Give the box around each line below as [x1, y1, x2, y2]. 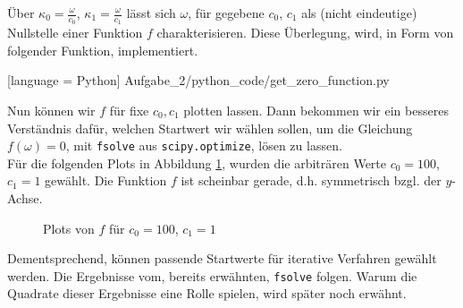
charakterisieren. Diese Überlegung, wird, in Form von [156, 23, 454, 42]
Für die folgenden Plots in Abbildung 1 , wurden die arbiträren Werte [7, 153, 386, 172]
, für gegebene [188, 4, 265, 21]
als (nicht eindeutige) [301, 4, 417, 21]
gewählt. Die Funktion [45, 171, 167, 190]
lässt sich [126, 4, 176, 21]
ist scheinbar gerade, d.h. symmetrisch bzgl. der [181, 171, 442, 190]
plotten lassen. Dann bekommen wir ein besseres [183, 101, 449, 120]
